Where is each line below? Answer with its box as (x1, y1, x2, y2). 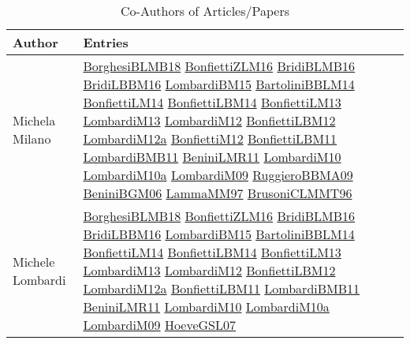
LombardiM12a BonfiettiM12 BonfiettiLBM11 (83, 129, 337, 148)
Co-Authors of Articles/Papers (121, 2, 289, 20)
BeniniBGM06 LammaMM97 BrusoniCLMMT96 (83, 184, 352, 202)
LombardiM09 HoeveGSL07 (83, 316, 236, 334)
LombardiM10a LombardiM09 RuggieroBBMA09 (83, 166, 353, 184)
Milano (13, 129, 51, 148)
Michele (13, 252, 55, 271)
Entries (83, 33, 129, 51)
